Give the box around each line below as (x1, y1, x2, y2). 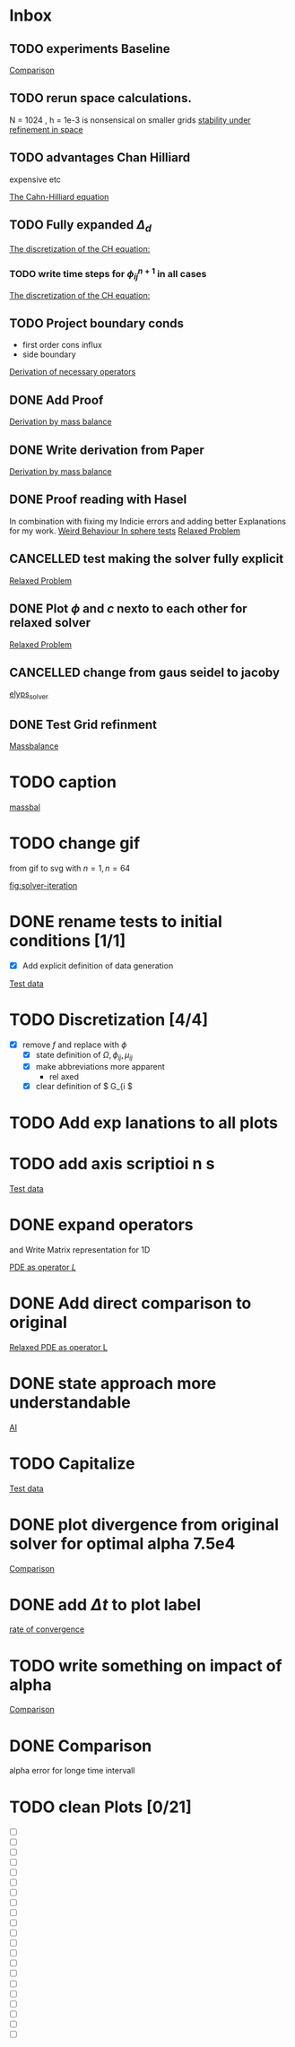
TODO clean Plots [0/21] (9, 1797, 192, 1817)
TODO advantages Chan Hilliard (9, 150, 191, 166)
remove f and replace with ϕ (22, 1039, 127, 1050)
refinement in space (9, 124, 83, 134)
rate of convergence (9, 1624, 85, 1635)
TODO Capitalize (9, 1453, 135, 1473)
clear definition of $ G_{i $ (35, 1080, 133, 1091)
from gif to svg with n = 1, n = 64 (9, 863, 131, 873)
